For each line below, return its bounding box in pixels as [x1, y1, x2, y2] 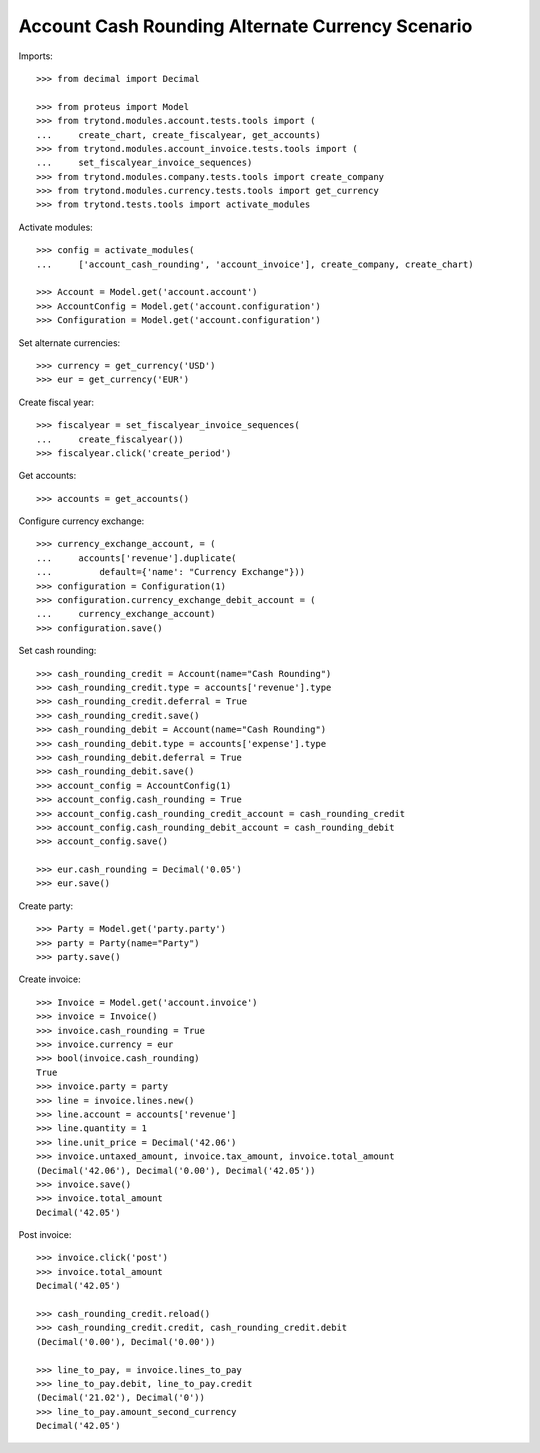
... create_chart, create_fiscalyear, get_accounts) [36, 129, 322, 140]
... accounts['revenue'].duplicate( [36, 552, 237, 564]
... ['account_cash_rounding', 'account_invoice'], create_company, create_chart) [36, 258, 474, 270]
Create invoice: [18, 973, 81, 985]
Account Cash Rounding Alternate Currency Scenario [18, 15, 473, 37]
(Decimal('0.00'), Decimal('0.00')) [36, 1336, 216, 1347]
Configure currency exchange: [18, 515, 145, 527]
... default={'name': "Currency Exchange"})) [36, 566, 305, 578]
